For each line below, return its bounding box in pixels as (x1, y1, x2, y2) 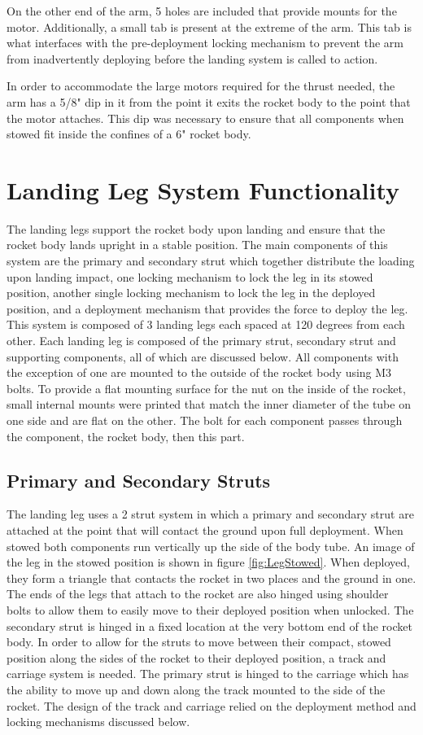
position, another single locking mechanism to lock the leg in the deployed (7, 284, 376, 301)
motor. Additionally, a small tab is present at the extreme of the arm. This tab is (7, 18, 412, 35)
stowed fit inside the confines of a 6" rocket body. (7, 125, 251, 142)
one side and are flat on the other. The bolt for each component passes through (7, 412, 403, 428)
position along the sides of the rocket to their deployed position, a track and (7, 649, 386, 666)
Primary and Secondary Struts (7, 467, 271, 492)
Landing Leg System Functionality (7, 173, 400, 206)
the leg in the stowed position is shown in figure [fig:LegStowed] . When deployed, (7, 553, 411, 571)
